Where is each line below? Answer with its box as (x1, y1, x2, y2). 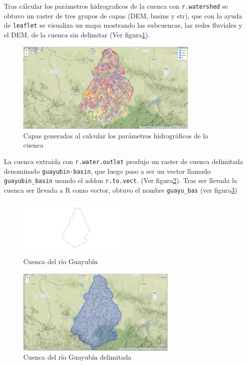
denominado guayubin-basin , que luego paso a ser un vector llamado (4, 166, 211, 176)
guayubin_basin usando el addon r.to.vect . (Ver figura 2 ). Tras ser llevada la (4, 175, 237, 185)
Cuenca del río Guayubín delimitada (23, 352, 132, 362)
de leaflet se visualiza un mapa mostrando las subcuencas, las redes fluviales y (4, 20, 243, 30)
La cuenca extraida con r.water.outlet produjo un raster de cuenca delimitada (4, 156, 244, 166)
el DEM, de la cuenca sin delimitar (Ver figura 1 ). (4, 29, 150, 39)
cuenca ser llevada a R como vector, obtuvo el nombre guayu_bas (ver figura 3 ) (4, 184, 237, 195)
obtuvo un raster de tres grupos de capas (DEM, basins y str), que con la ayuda (4, 10, 242, 20)
